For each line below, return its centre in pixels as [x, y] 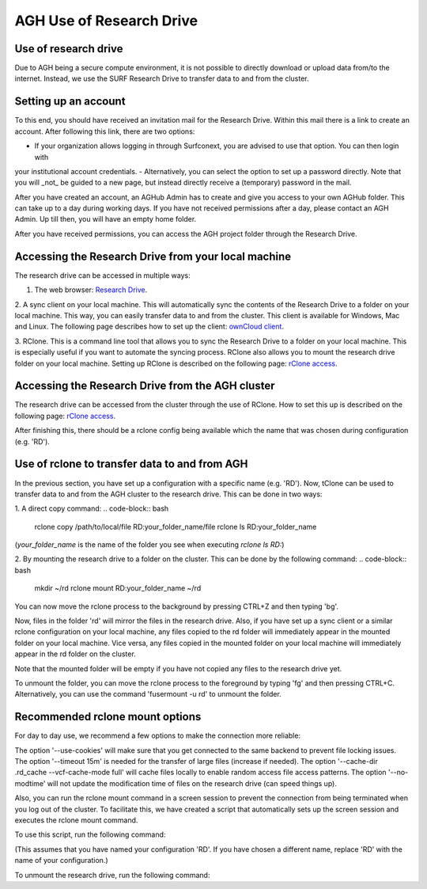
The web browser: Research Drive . [91, 290]
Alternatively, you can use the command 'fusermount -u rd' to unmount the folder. [148, 694]
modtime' [30, 783]
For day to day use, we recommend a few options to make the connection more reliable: [157, 735]
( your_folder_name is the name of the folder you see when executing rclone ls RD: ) [149, 545]
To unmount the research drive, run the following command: [112, 875]
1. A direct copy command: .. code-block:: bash [92, 509]
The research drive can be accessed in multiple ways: [103, 275]
